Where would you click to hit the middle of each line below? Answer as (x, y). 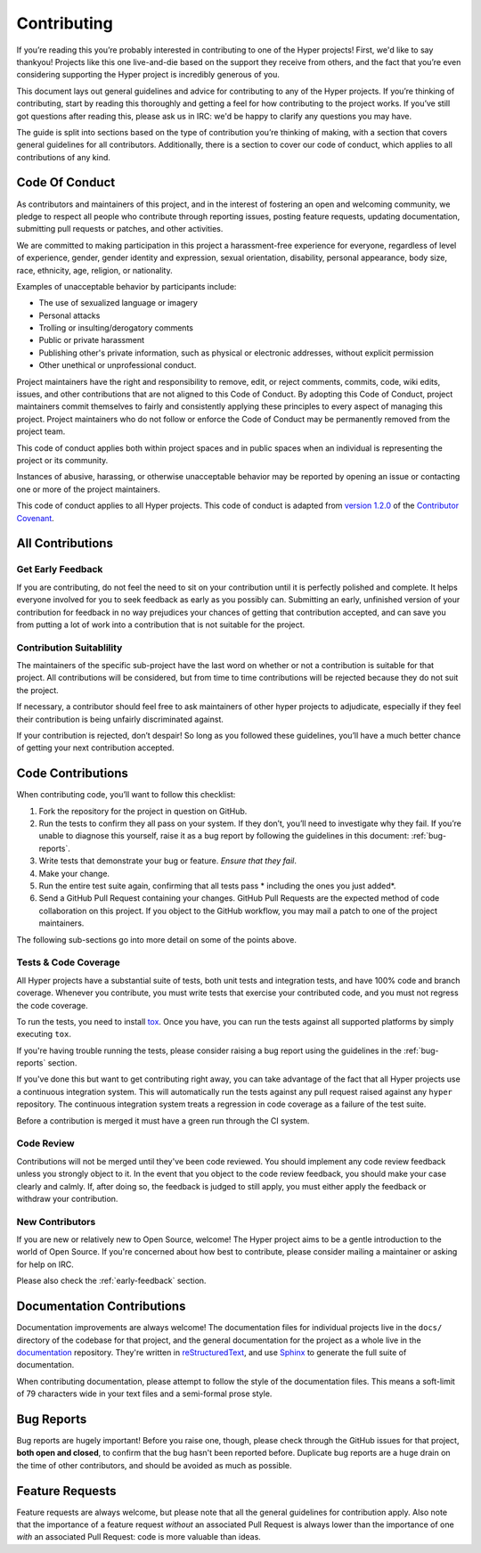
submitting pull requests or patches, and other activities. (120, 229)
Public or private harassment (92, 340)
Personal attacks (69, 315)
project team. (41, 431)
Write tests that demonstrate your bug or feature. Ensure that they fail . (168, 861)
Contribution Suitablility (69, 648)
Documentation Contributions (101, 1307)
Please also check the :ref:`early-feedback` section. (111, 1281)
